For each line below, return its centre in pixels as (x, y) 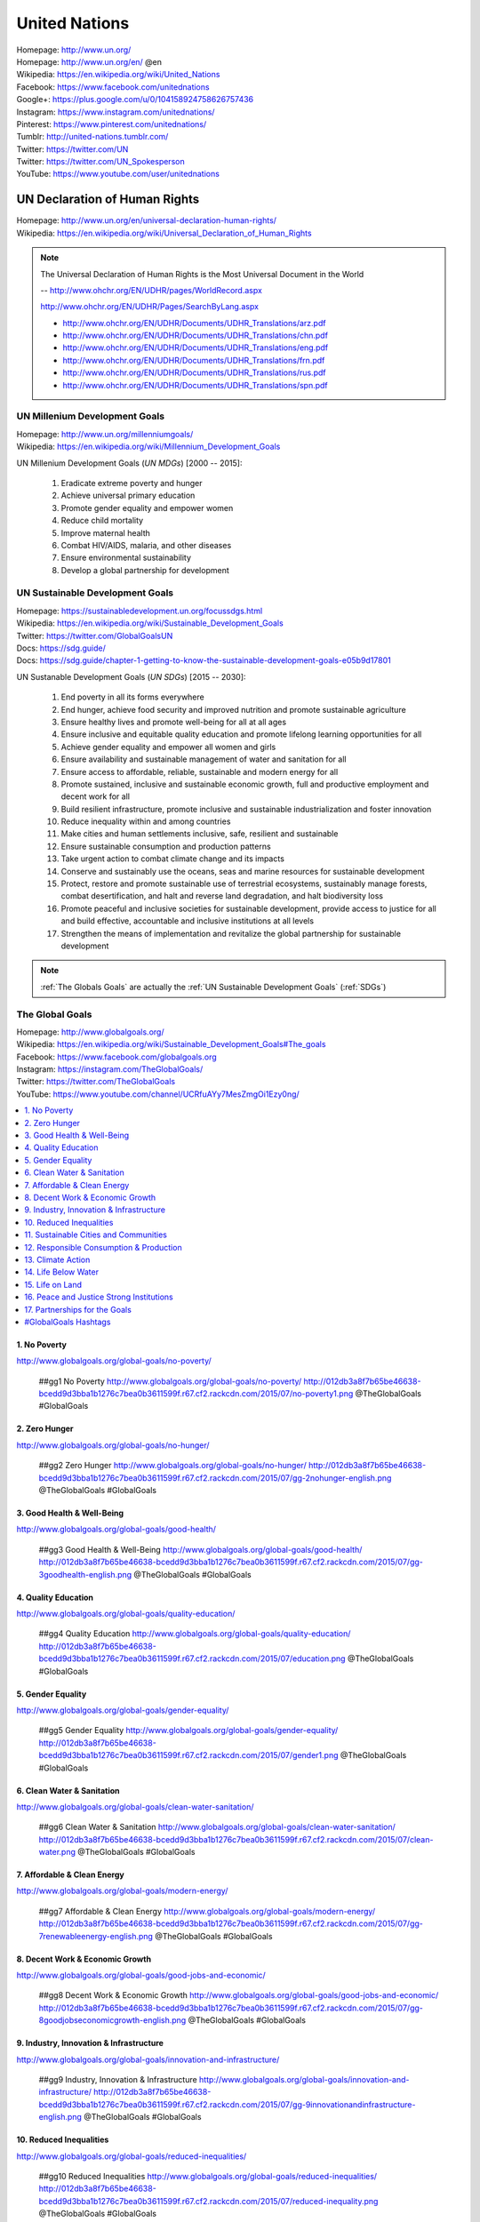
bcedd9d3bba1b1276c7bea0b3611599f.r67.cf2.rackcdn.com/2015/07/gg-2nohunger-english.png (215, 1478)
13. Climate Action (57, 1259)
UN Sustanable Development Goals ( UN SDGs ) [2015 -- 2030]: (131, 676)
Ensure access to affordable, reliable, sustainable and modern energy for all (200, 771)
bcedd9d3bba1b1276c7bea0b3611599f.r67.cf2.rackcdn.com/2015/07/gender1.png (188, 1755)
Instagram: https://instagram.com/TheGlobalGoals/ (110, 1069)
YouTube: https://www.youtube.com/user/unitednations (118, 174)
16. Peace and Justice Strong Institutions (99, 1297)
